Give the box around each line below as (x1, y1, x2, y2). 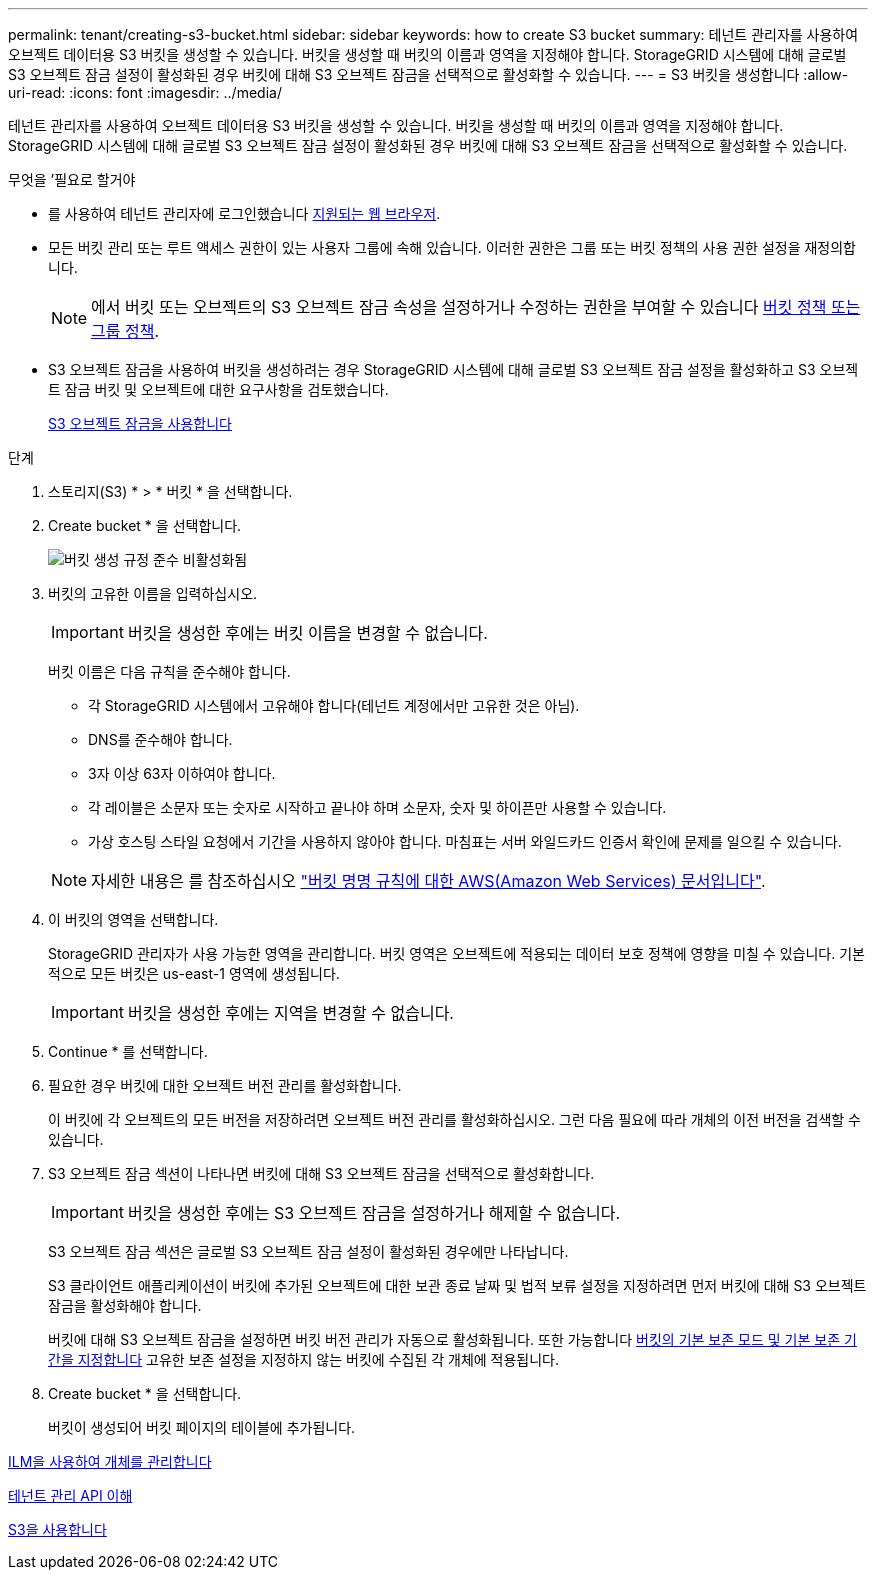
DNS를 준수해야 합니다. (88, 731, 233, 748)
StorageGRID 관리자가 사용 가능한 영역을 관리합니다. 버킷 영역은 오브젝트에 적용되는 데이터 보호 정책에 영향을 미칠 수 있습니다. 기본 (48, 945, 865, 962)
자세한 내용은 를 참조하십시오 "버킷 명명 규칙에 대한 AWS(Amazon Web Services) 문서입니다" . (91, 871, 766, 891)
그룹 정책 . (91, 321, 160, 341)
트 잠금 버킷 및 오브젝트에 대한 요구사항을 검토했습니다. (48, 381, 389, 398)
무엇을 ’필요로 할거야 (8, 171, 136, 188)
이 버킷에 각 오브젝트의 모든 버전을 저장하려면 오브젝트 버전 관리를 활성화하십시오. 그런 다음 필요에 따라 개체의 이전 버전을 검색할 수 (48, 1111, 862, 1128)
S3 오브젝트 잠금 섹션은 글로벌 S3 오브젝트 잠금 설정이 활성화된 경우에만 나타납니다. (48, 1243, 569, 1260)
